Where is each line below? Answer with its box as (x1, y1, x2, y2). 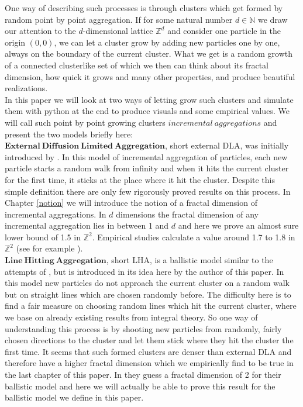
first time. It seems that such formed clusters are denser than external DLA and (5, 345, 292, 357)
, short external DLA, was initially (165, 139, 289, 151)
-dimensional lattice (82, 25, 153, 37)
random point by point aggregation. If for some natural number (5, 13, 233, 25)
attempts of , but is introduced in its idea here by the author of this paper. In (5, 265, 284, 277)
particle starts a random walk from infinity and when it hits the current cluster (5, 162, 289, 174)
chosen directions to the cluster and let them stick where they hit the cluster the (5, 334, 294, 346)
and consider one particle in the (167, 25, 281, 37)
